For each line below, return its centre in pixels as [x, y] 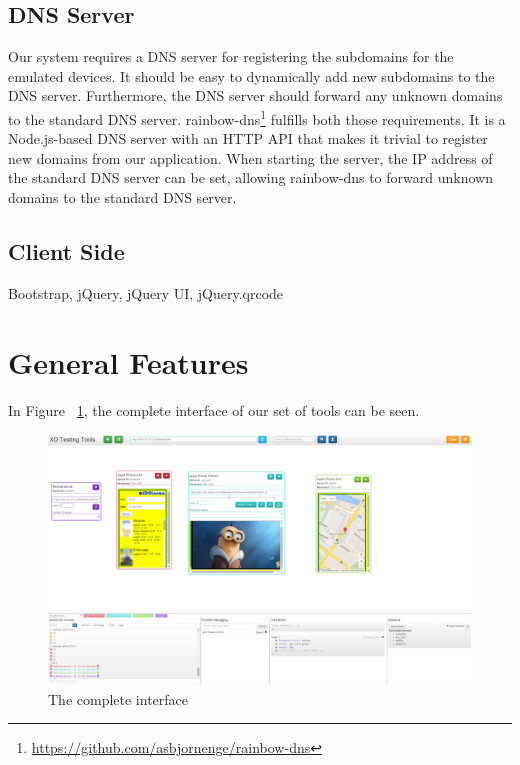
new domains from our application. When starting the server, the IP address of [250, 157]
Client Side [66, 251]
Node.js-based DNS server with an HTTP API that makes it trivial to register [248, 138]
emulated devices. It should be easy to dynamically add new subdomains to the [251, 75]
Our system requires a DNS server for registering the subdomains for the [231, 56]
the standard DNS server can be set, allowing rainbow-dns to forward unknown [250, 177]
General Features [128, 361]
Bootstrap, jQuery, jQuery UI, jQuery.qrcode [146, 292]
